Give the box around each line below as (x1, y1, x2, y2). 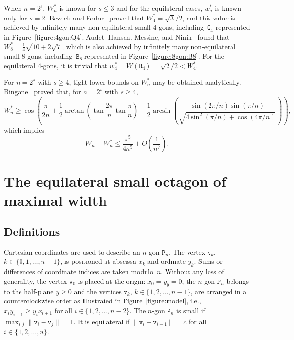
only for (4, 12, 27, 22)
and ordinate (147, 256, 186, 266)
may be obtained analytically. (153, 77, 241, 87)
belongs (226, 276, 249, 286)
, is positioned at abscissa (60, 256, 136, 266)
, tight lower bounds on (69, 77, 139, 87)
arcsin (153, 107, 171, 114)
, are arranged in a (190, 286, 247, 296)
